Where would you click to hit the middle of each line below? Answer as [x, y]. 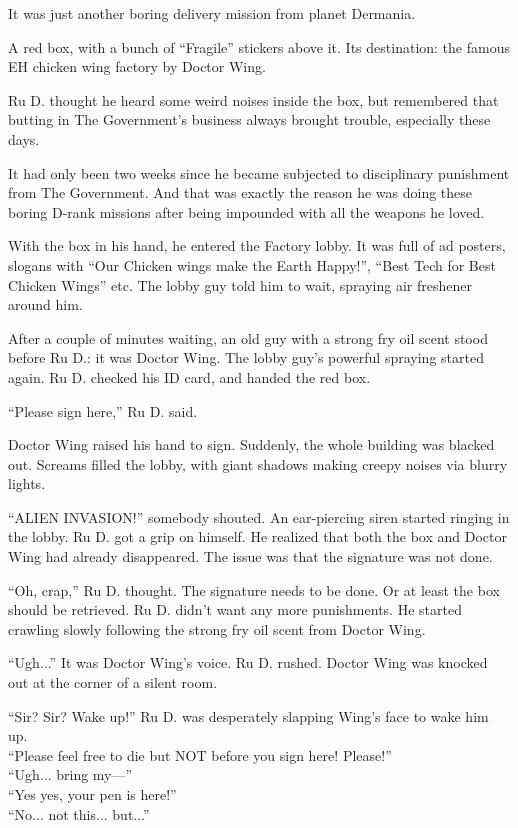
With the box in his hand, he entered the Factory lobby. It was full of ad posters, [257, 245]
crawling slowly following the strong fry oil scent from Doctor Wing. [217, 628]
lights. [27, 483]
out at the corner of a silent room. [113, 682]
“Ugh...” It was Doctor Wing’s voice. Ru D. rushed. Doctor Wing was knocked [248, 662]
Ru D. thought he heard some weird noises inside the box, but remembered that [253, 99]
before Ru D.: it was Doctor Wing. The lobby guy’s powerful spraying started [246, 357]
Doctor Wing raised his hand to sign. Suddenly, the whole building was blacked [251, 444]
